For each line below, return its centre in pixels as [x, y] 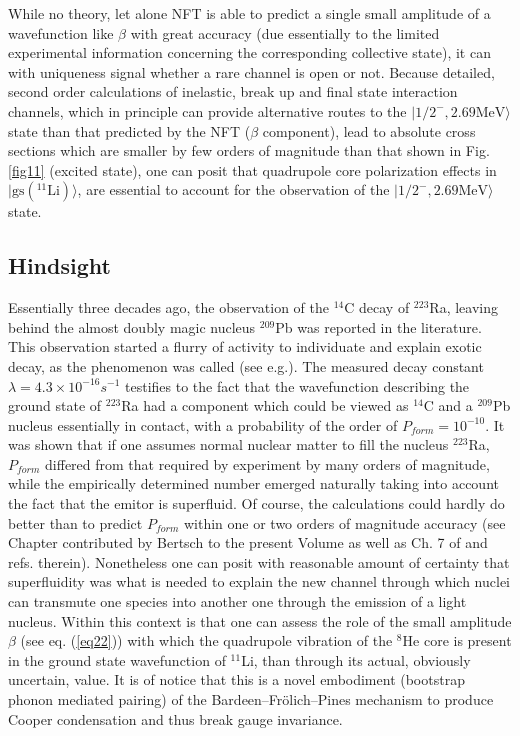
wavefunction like [61, 32]
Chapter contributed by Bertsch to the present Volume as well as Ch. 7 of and [248, 542]
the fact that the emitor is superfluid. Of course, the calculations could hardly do [256, 503]
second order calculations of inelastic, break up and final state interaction [233, 91]
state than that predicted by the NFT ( [129, 130]
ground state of [55, 405]
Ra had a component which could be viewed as [265, 405]
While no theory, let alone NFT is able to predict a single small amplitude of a [249, 13]
